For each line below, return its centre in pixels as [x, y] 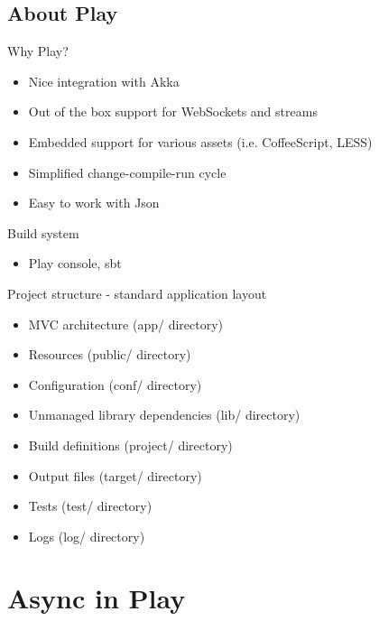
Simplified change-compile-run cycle [127, 172]
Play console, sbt [75, 263]
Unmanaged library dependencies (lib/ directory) [164, 415]
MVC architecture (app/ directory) [126, 324]
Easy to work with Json [94, 203]
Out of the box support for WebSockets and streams [173, 111]
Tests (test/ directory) [90, 506]
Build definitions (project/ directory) [130, 445]
